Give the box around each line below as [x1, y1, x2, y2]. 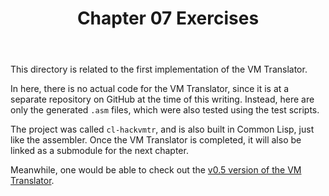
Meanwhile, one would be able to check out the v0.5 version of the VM [10, 164, 302, 176]
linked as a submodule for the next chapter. [10, 145, 189, 157]
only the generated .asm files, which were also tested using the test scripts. [10, 104, 320, 116]
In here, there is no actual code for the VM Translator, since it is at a [10, 83, 290, 95]
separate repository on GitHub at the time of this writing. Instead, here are [10, 93, 315, 106]
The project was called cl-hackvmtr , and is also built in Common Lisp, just [10, 123, 315, 136]
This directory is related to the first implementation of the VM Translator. [10, 63, 308, 76]
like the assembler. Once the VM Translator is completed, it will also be [10, 134, 302, 146]
